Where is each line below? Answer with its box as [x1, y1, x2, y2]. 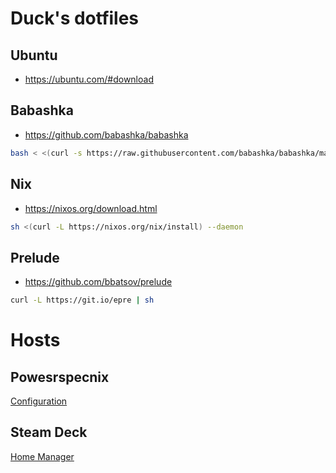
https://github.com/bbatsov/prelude [24, 276, 173, 288]
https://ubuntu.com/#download [24, 73, 154, 85]
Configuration [10, 395, 68, 407]
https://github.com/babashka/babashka [24, 128, 189, 141]
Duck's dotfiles [10, 7, 140, 30]
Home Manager [10, 450, 75, 462]
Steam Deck [10, 424, 88, 441]
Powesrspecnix [10, 368, 110, 386]
